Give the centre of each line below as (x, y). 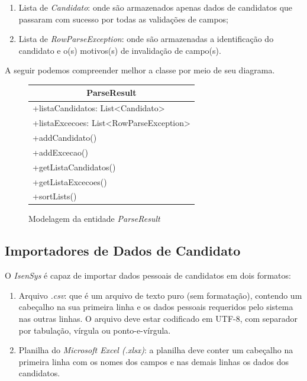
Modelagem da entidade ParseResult (94, 219)
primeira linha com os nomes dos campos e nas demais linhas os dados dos (153, 361)
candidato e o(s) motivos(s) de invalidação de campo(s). (120, 50)
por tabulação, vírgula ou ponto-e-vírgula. (95, 330)
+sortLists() (55, 196)
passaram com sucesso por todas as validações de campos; (123, 19)
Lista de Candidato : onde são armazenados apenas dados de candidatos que (156, 7)
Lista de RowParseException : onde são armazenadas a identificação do (146, 39)
